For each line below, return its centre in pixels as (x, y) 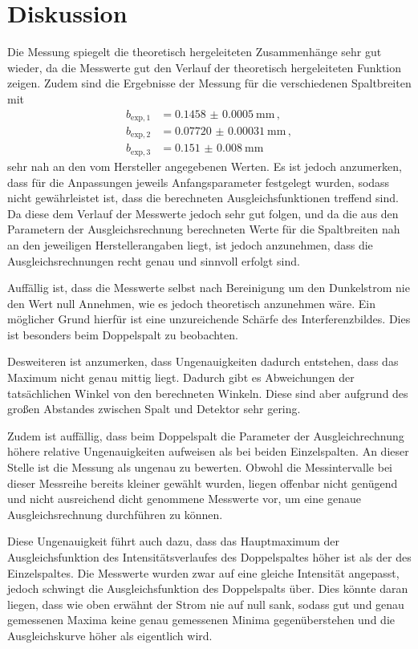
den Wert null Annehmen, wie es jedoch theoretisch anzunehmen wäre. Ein (191, 303)
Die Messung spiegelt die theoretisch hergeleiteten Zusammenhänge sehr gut (195, 52)
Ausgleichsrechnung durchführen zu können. (115, 514)
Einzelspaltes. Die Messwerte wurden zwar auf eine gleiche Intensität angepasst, (203, 572)
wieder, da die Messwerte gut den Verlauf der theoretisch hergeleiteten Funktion (205, 67)
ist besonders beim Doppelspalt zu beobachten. (123, 334)
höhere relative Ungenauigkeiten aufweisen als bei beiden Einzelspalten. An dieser (208, 451)
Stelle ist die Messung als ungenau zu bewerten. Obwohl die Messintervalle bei (200, 467)
